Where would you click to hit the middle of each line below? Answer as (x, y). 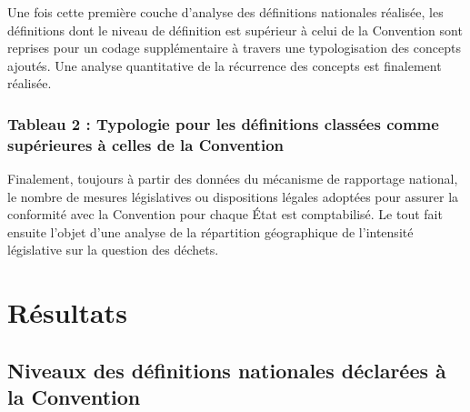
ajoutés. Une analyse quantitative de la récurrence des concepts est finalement (225, 65)
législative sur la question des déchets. (113, 250)
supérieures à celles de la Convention (145, 144)
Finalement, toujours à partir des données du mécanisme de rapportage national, (233, 179)
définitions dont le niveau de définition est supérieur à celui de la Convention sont (235, 30)
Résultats (67, 312)
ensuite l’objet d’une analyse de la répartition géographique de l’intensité (210, 231)
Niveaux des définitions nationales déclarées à (227, 370)
